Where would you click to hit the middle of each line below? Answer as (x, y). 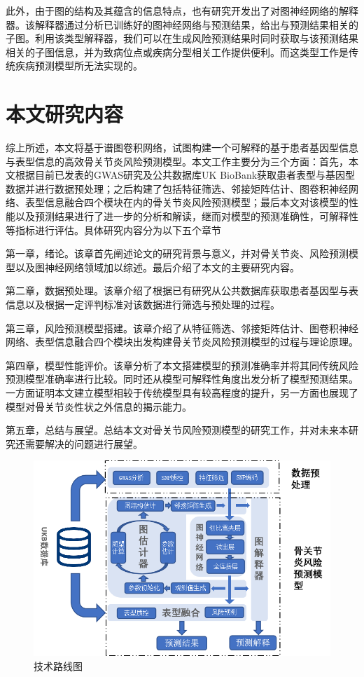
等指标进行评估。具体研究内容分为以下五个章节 (113, 230)
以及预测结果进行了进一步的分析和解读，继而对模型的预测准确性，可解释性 (187, 216)
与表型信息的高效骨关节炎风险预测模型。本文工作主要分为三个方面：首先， (177, 161)
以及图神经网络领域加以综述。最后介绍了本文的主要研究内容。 (157, 267)
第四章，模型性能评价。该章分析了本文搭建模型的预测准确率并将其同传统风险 (182, 365)
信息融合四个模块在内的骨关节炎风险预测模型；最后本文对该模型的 (196, 202)
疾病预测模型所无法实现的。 (79, 66)
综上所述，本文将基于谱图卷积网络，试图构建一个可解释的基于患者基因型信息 (182, 148)
